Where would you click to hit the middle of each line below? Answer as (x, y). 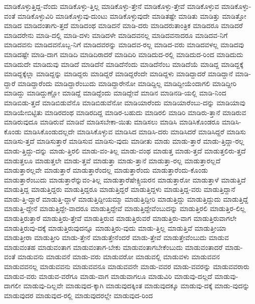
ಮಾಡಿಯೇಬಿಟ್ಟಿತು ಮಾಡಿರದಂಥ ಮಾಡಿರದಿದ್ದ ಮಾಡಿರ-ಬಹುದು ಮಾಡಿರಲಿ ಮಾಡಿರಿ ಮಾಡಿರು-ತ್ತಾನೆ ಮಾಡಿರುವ (125, 112)
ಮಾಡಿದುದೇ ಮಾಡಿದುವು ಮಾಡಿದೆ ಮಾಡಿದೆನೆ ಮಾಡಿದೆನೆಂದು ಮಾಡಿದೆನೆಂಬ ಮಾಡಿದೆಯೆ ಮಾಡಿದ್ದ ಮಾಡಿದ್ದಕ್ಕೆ (124, 64)
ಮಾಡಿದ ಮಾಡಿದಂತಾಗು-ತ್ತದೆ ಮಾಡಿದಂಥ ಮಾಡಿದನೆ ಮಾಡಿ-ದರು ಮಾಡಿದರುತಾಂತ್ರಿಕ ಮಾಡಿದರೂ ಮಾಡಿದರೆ (124, 25)
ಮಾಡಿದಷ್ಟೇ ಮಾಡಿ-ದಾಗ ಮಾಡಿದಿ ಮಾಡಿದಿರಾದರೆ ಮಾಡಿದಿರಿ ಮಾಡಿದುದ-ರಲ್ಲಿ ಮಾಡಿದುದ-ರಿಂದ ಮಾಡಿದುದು (124, 54)
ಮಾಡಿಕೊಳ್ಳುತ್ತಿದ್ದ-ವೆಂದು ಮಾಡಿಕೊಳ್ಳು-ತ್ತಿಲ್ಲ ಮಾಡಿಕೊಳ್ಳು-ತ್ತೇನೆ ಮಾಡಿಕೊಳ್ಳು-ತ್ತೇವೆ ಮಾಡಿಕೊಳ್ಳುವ (112, 6)
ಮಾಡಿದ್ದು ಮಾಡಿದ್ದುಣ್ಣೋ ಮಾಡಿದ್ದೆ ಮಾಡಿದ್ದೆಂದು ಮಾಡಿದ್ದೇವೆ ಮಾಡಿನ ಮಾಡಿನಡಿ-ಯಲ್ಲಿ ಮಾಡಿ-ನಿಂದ (115, 93)
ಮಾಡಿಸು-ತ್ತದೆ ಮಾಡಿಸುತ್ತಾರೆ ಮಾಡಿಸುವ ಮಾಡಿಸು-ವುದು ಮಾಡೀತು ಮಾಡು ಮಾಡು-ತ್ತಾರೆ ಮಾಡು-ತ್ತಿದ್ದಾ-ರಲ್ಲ (124, 141)
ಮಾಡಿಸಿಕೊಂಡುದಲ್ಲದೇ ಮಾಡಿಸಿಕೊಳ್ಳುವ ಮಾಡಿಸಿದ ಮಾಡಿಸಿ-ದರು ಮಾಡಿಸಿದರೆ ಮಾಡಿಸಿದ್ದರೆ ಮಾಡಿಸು (135, 131)
